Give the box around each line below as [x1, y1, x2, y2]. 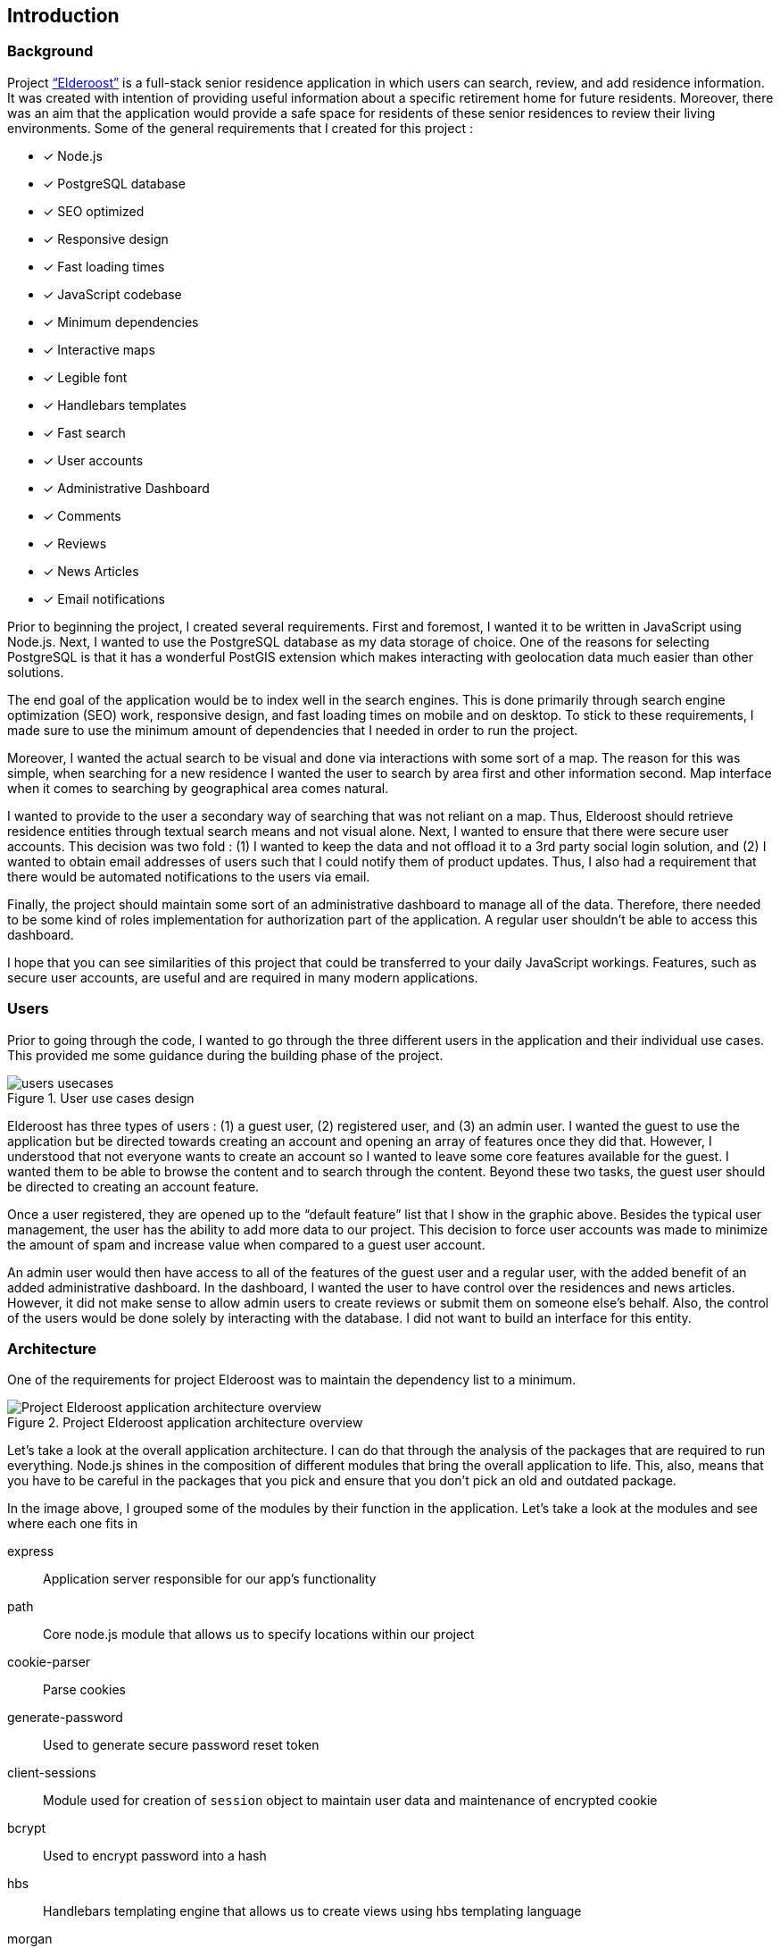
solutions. [7, 664, 64, 680]
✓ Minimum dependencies [43, 314, 199, 330]
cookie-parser [7, 1654, 91, 1670]
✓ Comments [43, 507, 121, 523]
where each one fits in [7, 1516, 138, 1532]
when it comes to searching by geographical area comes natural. [7, 780, 389, 796]
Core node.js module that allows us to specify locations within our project [43, 1626, 475, 1643]
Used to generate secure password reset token [43, 1737, 319, 1753]
